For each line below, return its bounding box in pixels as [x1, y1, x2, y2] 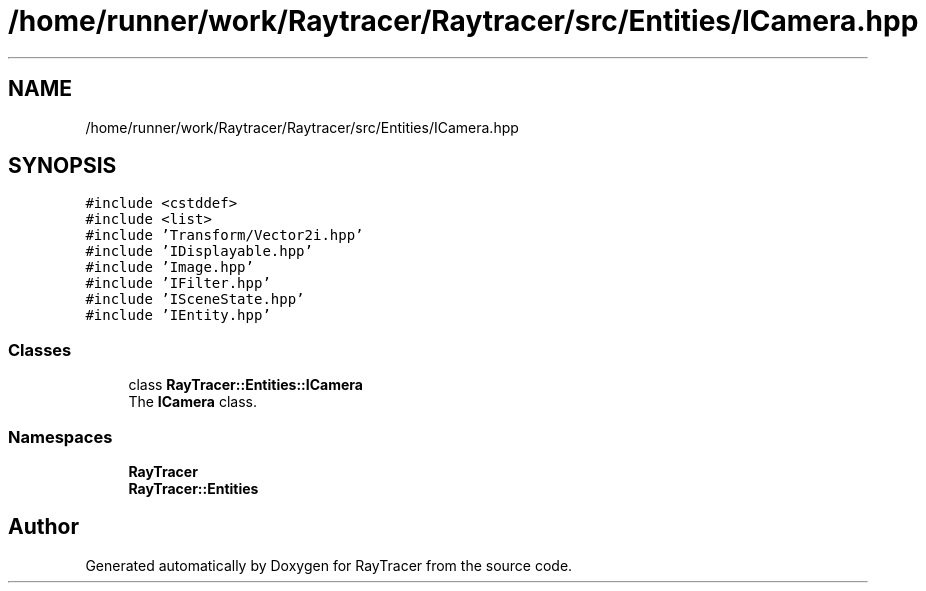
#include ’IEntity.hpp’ [85, 307, 271, 324]
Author [8, 514, 79, 540]
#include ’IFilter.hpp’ [85, 275, 271, 292]
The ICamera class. [128, 393, 257, 411]
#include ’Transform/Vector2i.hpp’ [85, 227, 364, 244]
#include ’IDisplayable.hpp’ [85, 243, 313, 260]
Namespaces [8, 426, 113, 447]
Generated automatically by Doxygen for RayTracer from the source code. [85, 556, 573, 574]
